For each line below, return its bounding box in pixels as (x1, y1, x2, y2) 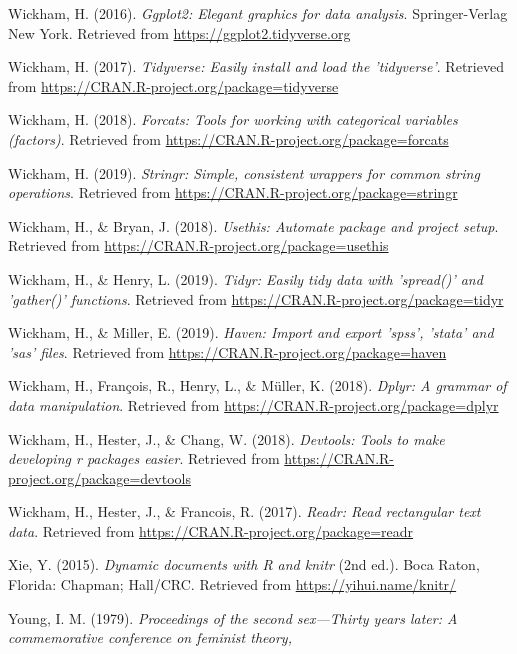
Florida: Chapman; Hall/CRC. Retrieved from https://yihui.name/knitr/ (8, 574, 457, 595)
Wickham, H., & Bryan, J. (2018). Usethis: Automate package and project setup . (8, 215, 499, 236)
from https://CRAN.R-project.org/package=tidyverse (8, 75, 339, 96)
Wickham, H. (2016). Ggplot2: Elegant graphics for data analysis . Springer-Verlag (8, 3, 508, 23)
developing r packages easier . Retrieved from (8, 448, 280, 469)
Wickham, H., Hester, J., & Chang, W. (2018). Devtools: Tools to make (8, 428, 445, 449)
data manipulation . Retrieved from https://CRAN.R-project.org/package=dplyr (8, 394, 499, 415)
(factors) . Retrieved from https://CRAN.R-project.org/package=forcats (8, 128, 449, 149)
